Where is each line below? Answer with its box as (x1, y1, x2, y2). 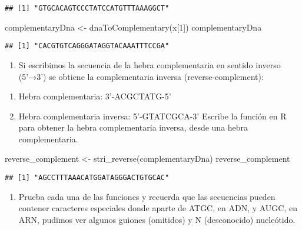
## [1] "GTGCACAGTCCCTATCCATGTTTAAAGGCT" (5, 4, 170, 12)
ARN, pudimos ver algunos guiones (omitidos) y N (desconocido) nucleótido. (18, 213, 296, 225)
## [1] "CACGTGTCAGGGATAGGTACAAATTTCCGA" (5, 42, 170, 51)
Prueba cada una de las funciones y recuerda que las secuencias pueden (18, 190, 276, 202)
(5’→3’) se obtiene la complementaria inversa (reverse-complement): (18, 70, 264, 82)
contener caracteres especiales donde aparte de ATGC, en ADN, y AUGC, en (18, 202, 298, 214)
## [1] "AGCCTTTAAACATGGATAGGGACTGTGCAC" (5, 174, 170, 182)
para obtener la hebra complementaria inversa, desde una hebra (18, 121, 248, 134)
